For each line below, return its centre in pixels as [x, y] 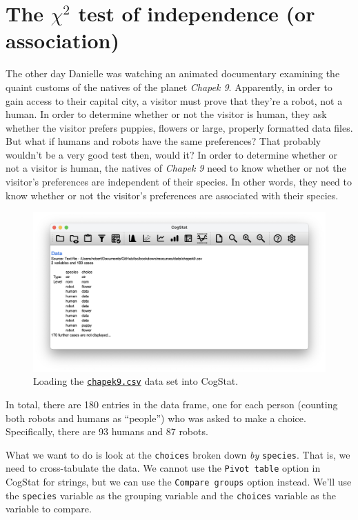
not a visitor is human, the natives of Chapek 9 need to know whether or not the [176, 168]
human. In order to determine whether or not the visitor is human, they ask [166, 114]
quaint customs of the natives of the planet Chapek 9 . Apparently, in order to [169, 87]
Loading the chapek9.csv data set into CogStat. [136, 381]
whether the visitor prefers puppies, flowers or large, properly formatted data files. [179, 127]
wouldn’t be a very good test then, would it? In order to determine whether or [171, 154]
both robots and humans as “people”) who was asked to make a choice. [156, 418]
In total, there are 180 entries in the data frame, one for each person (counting [172, 404]
